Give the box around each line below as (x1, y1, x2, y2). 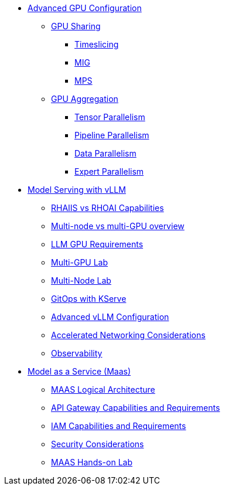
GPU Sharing (51, 21, 101, 31)
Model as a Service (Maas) (28, 366, 131, 376)
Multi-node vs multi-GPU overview (51, 221, 185, 231)
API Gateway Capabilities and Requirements (51, 403, 220, 413)
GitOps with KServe (51, 294, 127, 304)
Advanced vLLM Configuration (51, 312, 169, 322)
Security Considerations (51, 439, 144, 449)
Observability (51, 348, 103, 358)
